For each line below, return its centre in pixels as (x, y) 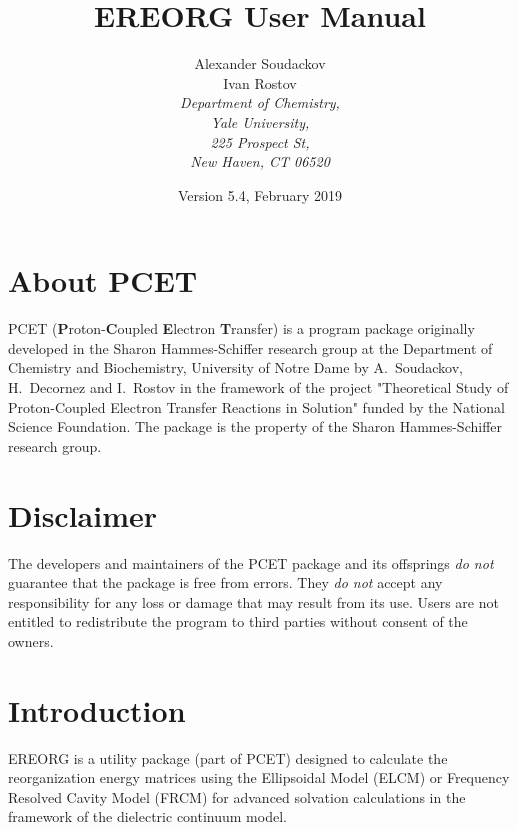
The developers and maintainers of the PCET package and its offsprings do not (251, 562)
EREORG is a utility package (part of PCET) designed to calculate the (228, 757)
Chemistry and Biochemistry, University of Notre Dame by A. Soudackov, (235, 367)
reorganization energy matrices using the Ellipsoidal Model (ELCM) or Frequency (259, 777)
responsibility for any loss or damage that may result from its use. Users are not (253, 601)
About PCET (103, 280)
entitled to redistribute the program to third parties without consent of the (238, 621)
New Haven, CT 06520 (260, 161)
